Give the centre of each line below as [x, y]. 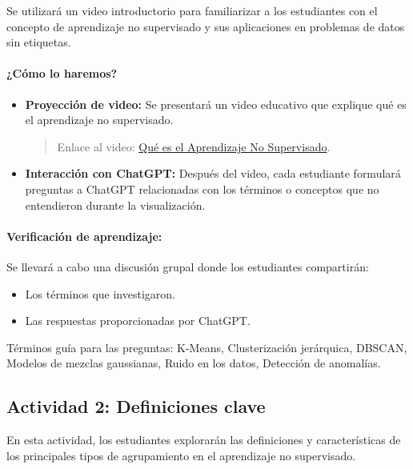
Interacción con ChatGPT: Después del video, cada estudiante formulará [213, 173]
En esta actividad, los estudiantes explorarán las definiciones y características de [204, 440]
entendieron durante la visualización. [115, 204]
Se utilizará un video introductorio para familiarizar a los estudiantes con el [192, 10]
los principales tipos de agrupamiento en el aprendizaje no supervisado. [181, 455]
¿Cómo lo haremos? [62, 73]
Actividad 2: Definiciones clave [136, 406]
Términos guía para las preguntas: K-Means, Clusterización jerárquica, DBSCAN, [207, 347]
